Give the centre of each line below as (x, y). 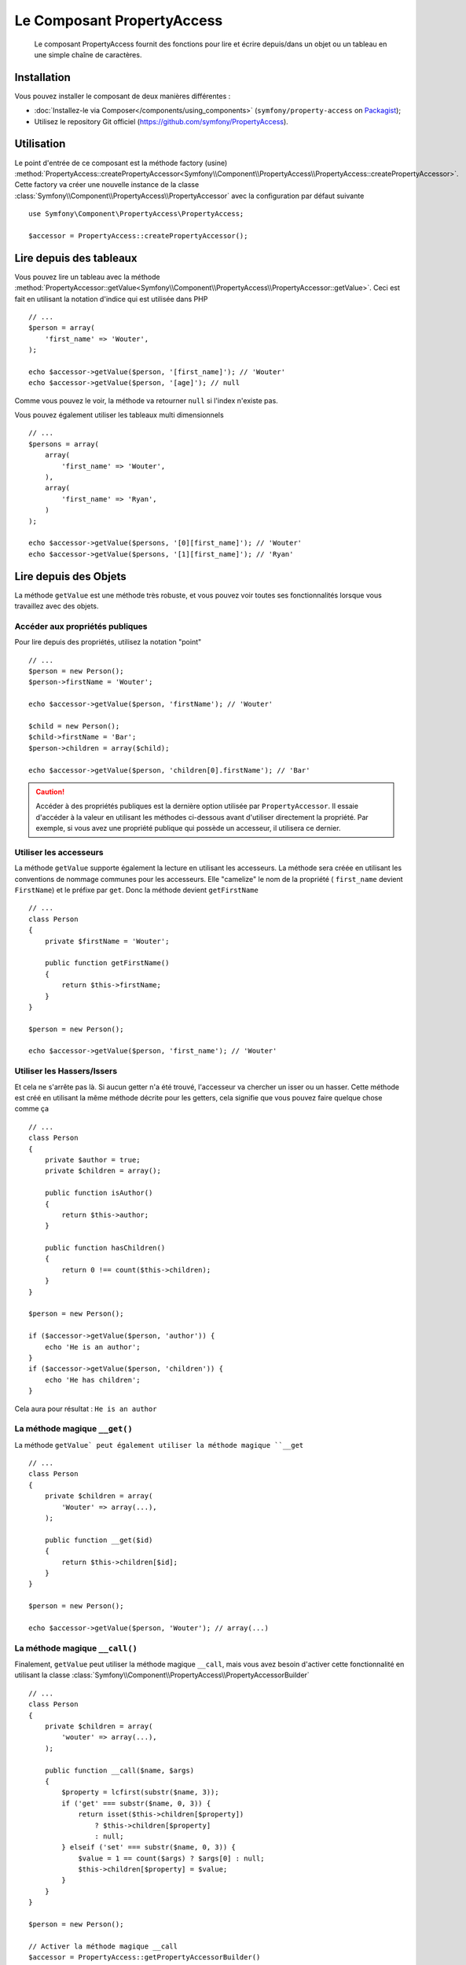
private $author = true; (92, 1160)
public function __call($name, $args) (119, 1770)
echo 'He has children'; (92, 1380)
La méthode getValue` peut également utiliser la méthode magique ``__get (159, 1445)
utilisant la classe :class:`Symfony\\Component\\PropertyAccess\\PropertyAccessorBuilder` (162, 1675)
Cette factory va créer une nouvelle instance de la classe (107, 185)
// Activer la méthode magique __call (103, 1946)
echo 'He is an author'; (92, 1347)
